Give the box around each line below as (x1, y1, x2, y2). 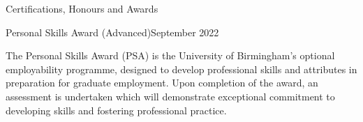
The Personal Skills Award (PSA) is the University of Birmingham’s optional (6, 48, 335, 63)
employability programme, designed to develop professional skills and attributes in (6, 61, 357, 76)
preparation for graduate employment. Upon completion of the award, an (6, 75, 318, 90)
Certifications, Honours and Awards (6, 1, 158, 15)
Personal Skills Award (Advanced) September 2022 (6, 24, 219, 39)
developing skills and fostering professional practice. (6, 102, 227, 117)
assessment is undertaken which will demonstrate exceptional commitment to (6, 89, 335, 103)
